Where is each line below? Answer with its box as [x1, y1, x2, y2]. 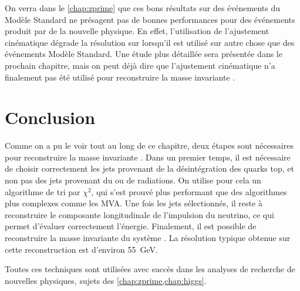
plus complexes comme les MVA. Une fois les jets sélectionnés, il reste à [5, 197, 262, 209]
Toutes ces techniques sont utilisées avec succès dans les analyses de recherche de [5, 263, 295, 275]
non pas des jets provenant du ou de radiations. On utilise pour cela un [5, 174, 261, 186]
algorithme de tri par [5, 185, 80, 198]
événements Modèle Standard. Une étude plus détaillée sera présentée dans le [5, 48, 282, 60]
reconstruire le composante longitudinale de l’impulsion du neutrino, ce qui [5, 208, 274, 220]
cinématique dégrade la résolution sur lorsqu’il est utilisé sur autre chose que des [5, 36, 295, 48]
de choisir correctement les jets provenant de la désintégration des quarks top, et [5, 162, 294, 175]
